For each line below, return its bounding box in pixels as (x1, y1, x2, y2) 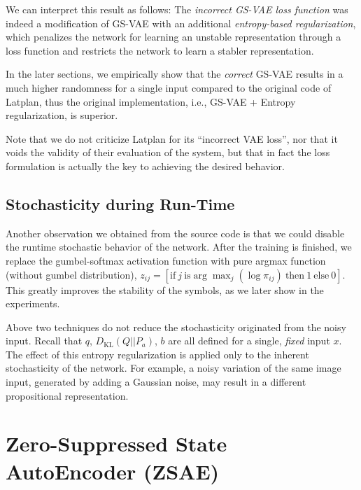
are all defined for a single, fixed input (168, 333, 330, 348)
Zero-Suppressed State (6, 429, 227, 458)
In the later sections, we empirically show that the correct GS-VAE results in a (6, 66, 344, 81)
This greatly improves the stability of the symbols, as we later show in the (6, 282, 324, 297)
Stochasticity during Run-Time (6, 192, 235, 214)
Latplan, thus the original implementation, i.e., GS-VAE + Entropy (6, 94, 296, 108)
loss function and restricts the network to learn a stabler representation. (6, 43, 314, 57)
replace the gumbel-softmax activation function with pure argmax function (6, 253, 326, 267)
